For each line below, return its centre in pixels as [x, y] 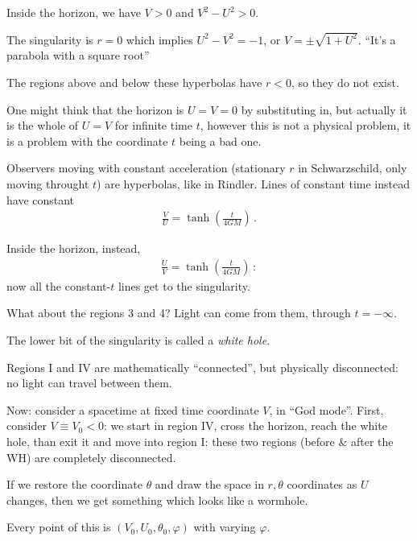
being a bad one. [220, 140]
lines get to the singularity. [184, 285]
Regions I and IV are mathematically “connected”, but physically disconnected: [202, 367]
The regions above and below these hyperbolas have [134, 83]
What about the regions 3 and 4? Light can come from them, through [179, 313]
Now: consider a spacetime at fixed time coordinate [133, 409]
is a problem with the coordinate [87, 140]
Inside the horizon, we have [74, 12]
